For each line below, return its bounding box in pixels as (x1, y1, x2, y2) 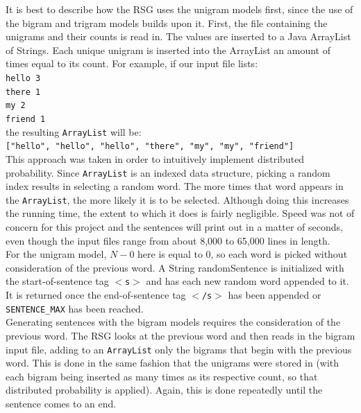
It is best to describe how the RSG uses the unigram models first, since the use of (6, 2, 353, 16)
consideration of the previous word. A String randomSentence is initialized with (6, 260, 344, 274)
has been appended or (228, 288, 321, 302)
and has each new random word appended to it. (146, 274, 349, 288)
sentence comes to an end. (6, 396, 117, 410)
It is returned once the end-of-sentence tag (6, 288, 186, 302)
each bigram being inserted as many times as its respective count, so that (6, 369, 318, 383)
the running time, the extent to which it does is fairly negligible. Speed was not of (6, 206, 355, 220)
